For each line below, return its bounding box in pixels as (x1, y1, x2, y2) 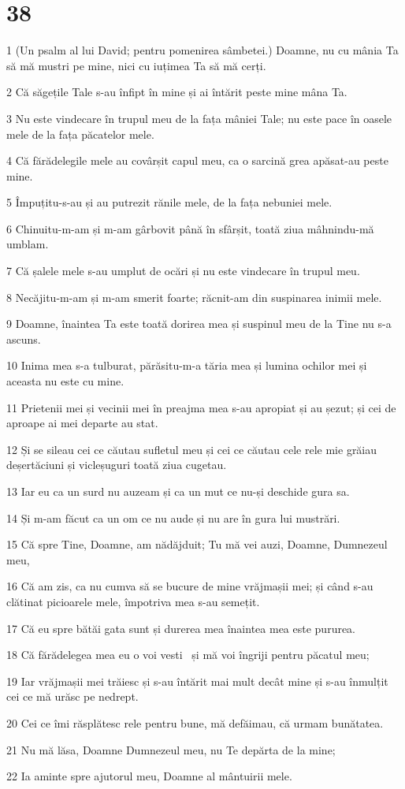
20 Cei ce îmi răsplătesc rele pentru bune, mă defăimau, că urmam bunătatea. (6, 714, 384, 731)
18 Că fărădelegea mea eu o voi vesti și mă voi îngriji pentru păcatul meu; (6, 646, 370, 663)
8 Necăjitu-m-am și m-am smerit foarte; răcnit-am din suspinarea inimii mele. (6, 288, 382, 305)
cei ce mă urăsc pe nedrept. (6, 688, 139, 705)
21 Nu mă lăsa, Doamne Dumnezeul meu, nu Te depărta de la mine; (6, 741, 336, 757)
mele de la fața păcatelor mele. (6, 125, 154, 142)
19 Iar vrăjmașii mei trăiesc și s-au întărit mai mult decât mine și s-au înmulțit (6, 672, 388, 689)
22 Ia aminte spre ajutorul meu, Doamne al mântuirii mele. (6, 768, 292, 784)
